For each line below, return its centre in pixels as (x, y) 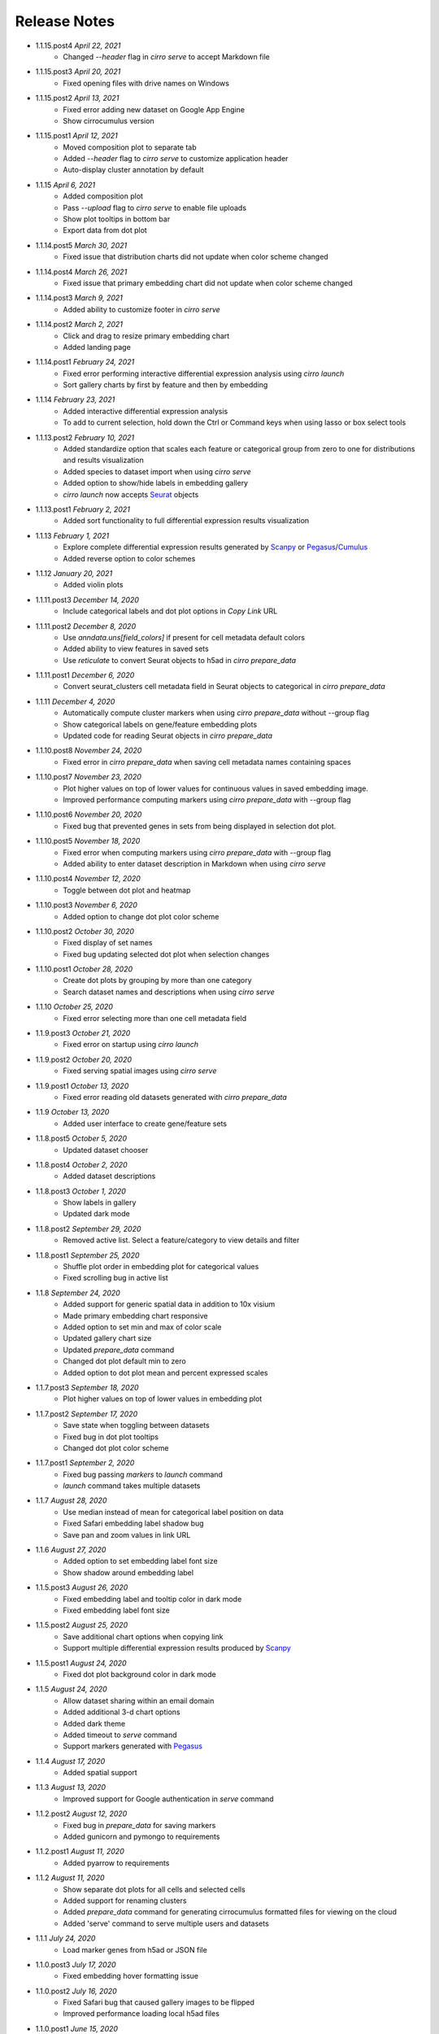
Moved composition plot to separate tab (130, 147)
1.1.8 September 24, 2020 (78, 1293)
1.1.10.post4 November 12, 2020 (88, 879)
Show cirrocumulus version (109, 120)
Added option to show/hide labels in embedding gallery (155, 483)
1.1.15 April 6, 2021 (65, 185)
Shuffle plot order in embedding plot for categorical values (161, 1267)
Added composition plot (103, 196)
